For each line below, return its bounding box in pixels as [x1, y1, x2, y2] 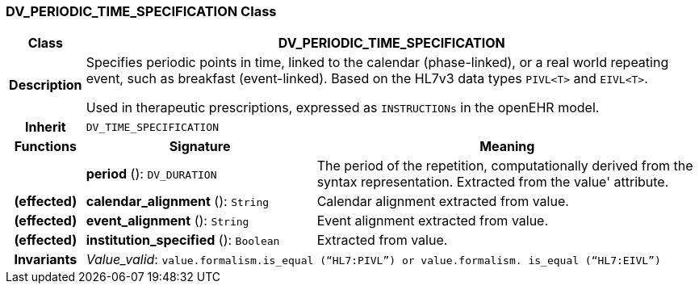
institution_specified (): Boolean [86, 232, 280, 249]
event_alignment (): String [86, 212, 249, 229]
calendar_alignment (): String [86, 193, 270, 210]
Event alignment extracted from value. [316, 212, 549, 229]
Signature [169, 138, 231, 155]
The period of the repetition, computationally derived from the [316, 158, 693, 174]
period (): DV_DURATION [86, 166, 217, 183]
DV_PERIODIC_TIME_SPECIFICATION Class [6, 3, 277, 19]
